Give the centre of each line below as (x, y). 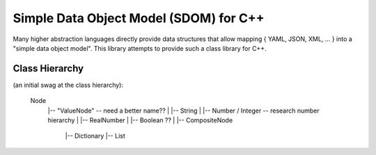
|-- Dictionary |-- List (95, 136)
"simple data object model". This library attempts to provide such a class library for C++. (140, 48)
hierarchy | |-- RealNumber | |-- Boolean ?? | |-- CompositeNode (140, 120)
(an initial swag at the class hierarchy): (68, 85)
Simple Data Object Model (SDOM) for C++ (139, 18)
